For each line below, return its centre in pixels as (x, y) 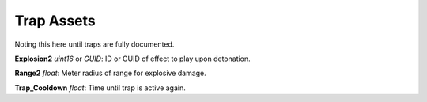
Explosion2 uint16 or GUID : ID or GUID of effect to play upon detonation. (132, 59)
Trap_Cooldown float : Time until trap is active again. (100, 88)
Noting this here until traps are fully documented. (94, 44)
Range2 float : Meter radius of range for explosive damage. (111, 73)
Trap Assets (55, 21)
